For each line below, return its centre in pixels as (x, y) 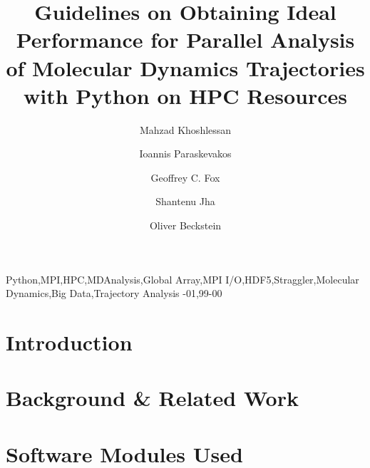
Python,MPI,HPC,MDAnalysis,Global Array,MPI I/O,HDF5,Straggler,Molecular (183, 279)
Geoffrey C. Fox (185, 177)
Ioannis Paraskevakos (185, 154)
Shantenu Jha (185, 201)
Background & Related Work (152, 398)
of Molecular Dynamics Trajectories (185, 67)
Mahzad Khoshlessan (185, 129)
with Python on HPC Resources (185, 95)
